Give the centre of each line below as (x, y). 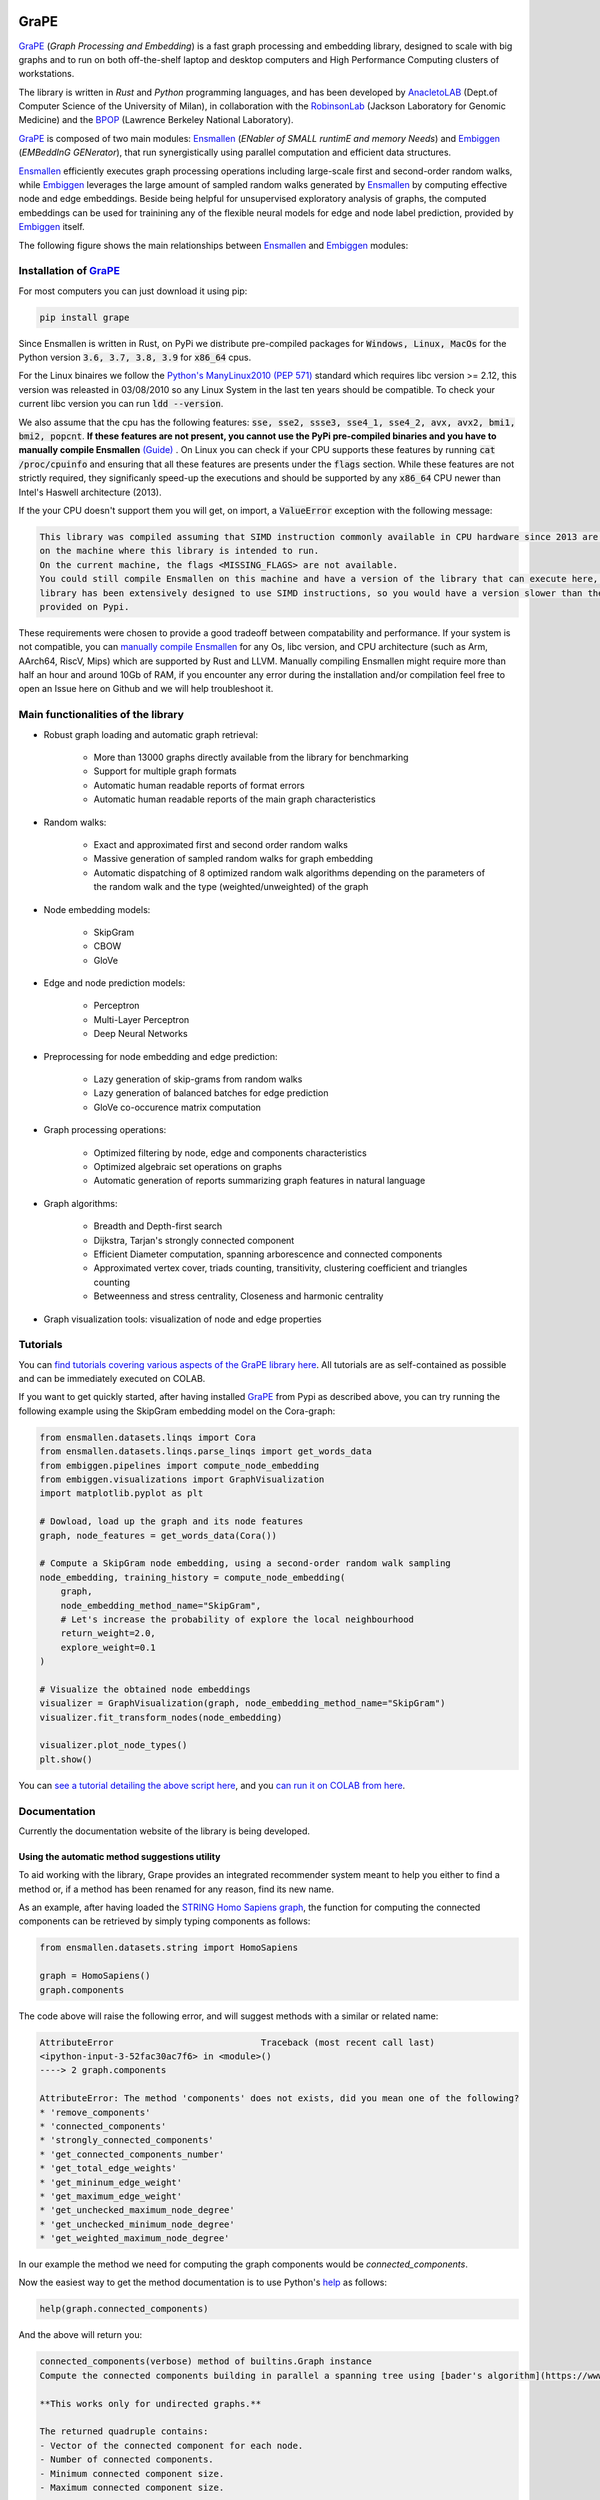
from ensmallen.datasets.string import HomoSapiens (169, 1948)
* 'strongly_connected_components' (126, 2140)
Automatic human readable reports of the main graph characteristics (234, 799)
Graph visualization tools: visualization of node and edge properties (182, 1319)
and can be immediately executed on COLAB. (112, 1379)
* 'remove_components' (95, 2112)
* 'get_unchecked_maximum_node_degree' (137, 2210)
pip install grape (84, 317)
